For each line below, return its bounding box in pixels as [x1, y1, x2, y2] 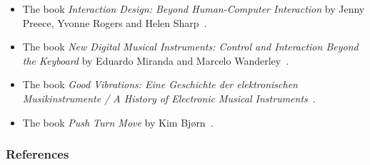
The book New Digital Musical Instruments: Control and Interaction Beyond [22, 39, 359, 54]
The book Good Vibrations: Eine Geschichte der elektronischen [22, 77, 298, 92]
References [6, 145, 69, 163]
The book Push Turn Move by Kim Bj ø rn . [22, 115, 214, 129]
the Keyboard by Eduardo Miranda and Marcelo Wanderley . [22, 53, 289, 68]
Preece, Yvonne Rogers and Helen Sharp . [22, 15, 207, 30]
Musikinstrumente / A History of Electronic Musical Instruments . [22, 90, 316, 105]
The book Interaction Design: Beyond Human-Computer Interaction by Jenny [22, 1, 365, 16]
